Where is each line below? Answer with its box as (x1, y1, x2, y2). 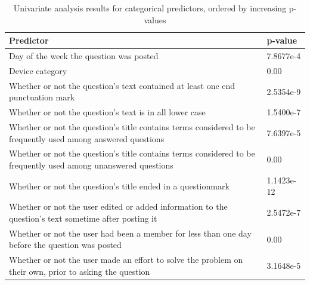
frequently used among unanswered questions (9, 159, 173, 171)
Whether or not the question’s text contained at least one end (9, 79, 235, 91)
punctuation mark (9, 91, 75, 103)
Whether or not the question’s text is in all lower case (9, 106, 206, 118)
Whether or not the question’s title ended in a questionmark (9, 179, 230, 192)
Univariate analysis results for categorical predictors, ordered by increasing (13, 2, 287, 14)
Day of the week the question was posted (9, 50, 159, 62)
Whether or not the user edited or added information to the (9, 200, 228, 213)
